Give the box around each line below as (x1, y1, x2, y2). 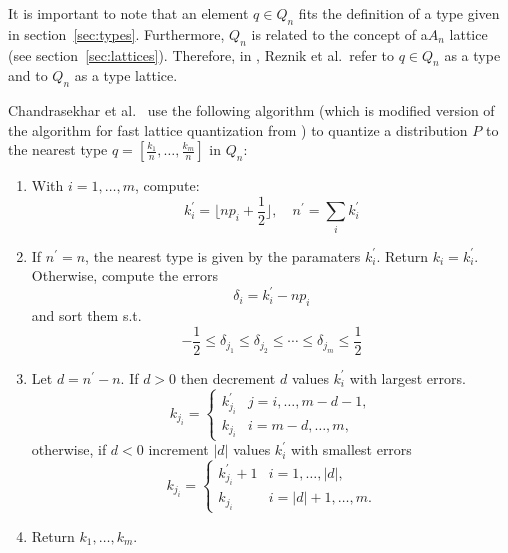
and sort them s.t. (31, 305, 142, 326)
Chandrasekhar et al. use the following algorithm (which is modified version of (8, 100, 495, 121)
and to (8, 65, 48, 86)
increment (148, 439, 209, 460)
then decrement (180, 367, 276, 388)
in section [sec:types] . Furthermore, (8, 23, 225, 44)
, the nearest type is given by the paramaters (85, 245, 361, 266)
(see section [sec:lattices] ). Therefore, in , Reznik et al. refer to (8, 44, 395, 65)
